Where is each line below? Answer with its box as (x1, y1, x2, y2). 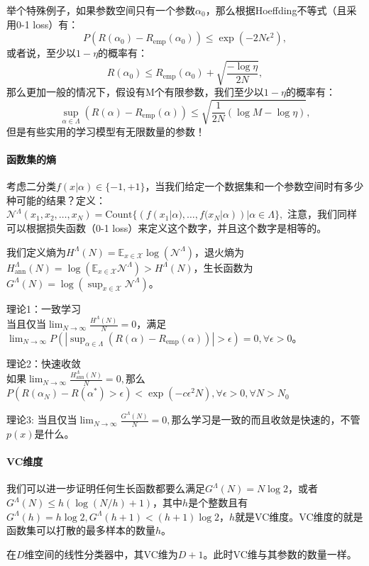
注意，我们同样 (287, 206, 357, 221)
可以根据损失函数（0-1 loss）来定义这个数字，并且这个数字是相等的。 (6, 220, 327, 235)
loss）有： (33, 16, 79, 31)
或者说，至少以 (6, 45, 76, 60)
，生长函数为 (193, 260, 253, 274)
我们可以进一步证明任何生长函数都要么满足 (6, 481, 205, 496)
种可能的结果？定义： (6, 192, 106, 207)
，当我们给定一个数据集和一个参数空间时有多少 (145, 179, 364, 194)
